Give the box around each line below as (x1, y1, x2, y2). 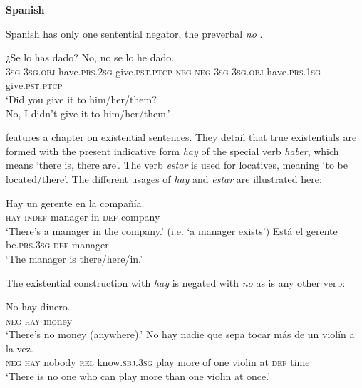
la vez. (6, 340, 33, 355)
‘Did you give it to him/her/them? (6, 91, 157, 106)
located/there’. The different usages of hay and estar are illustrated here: (6, 171, 322, 186)
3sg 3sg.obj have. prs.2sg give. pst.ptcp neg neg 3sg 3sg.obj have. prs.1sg (6, 63, 321, 78)
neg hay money (6, 313, 73, 327)
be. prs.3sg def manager (6, 237, 109, 252)
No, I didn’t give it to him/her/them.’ (6, 105, 170, 120)
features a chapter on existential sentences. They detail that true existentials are (6, 130, 357, 145)
